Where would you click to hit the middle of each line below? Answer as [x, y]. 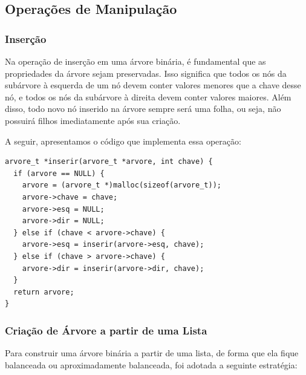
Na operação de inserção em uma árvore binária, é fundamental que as [135, 61]
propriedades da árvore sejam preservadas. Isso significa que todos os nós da [146, 73]
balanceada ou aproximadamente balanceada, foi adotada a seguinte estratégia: [151, 364]
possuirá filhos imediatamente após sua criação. [93, 120]
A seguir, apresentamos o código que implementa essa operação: [123, 141]
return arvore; [44, 292]
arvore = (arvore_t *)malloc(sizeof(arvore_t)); [122, 185]
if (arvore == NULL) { [59, 173]
